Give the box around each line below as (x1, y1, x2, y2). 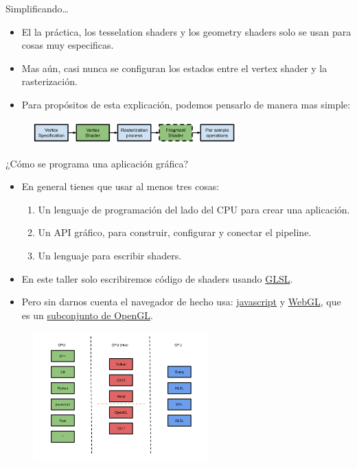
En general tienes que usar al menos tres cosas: (21, 179, 220, 194)
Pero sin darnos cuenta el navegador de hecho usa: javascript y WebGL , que (21, 294, 341, 309)
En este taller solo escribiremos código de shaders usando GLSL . (21, 271, 293, 285)
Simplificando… (5, 1, 69, 15)
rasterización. (21, 74, 78, 89)
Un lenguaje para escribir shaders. (38, 248, 182, 263)
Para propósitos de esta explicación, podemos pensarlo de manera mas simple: (21, 97, 351, 111)
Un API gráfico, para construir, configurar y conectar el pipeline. (38, 225, 312, 239)
